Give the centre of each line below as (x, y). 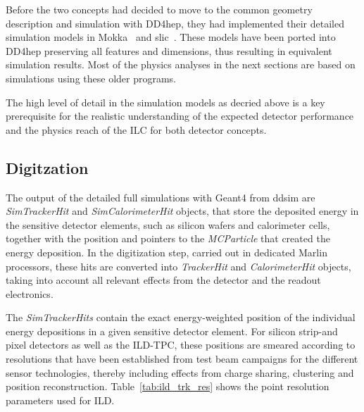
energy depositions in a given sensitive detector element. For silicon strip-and (172, 331)
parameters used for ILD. (60, 400)
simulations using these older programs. (91, 78)
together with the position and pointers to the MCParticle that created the (168, 238)
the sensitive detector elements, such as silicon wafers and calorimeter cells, (168, 224)
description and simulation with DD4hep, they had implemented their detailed (175, 23)
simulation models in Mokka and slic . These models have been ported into (171, 37)
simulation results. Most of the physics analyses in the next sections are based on (181, 64)
